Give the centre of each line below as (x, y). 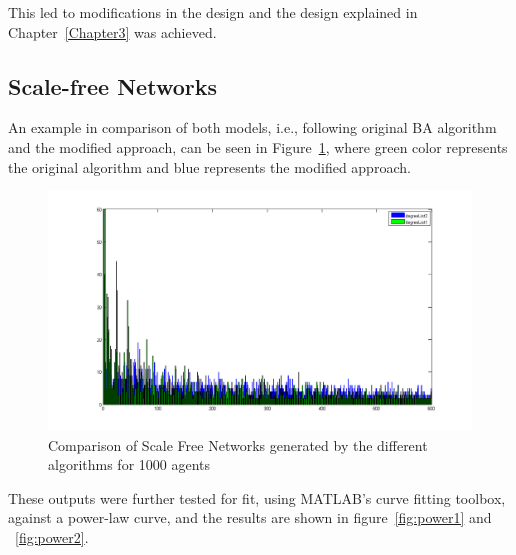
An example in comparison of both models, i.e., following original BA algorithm (252, 127)
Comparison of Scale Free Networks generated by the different (238, 444)
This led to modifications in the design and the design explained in (213, 12)
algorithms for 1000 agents (129, 464)
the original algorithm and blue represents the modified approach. (209, 166)
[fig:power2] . (52, 536)
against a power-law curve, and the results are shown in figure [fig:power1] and (250, 517)
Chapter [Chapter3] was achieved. (112, 31)
